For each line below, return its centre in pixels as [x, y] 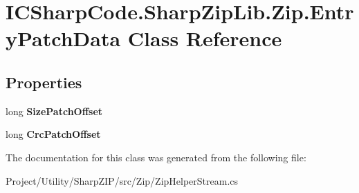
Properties [44, 82]
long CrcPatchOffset [53, 134]
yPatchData [63, 38]
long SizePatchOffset [54, 111]
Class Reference [205, 38]
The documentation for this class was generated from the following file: [156, 157]
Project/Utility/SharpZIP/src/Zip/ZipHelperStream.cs [122, 180]
